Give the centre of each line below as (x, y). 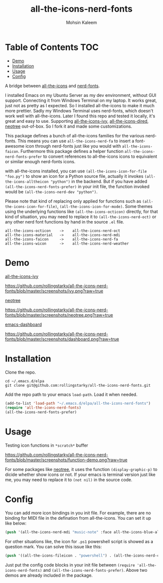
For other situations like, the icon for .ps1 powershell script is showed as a (79, 541)
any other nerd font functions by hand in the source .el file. (65, 222)
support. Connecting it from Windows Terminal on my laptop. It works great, (81, 100)
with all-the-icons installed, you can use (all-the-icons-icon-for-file (76, 171)
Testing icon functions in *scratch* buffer (47, 445)
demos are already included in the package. (49, 575)
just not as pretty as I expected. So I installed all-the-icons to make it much (80, 105)
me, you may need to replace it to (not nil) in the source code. (69, 480)
